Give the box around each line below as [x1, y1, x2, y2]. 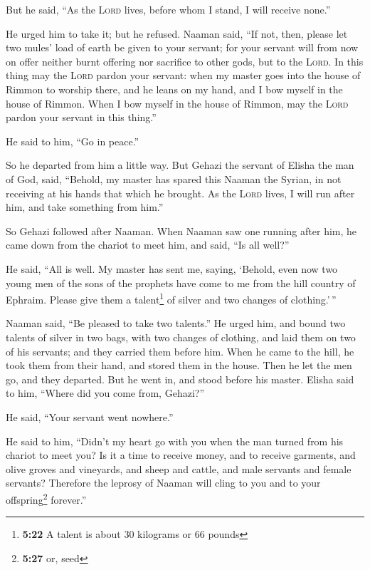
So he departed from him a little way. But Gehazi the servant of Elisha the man [6, 157, 354, 172]
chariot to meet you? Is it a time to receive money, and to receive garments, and [6, 447, 356, 462]
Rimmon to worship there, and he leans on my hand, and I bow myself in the [6, 81, 343, 96]
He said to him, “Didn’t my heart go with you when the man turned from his [6, 433, 344, 448]
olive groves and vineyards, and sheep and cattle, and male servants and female [6, 461, 351, 476]
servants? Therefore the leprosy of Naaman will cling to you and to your [6, 475, 321, 490]
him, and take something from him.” [6, 199, 164, 214]
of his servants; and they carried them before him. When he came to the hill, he [6, 343, 354, 358]
